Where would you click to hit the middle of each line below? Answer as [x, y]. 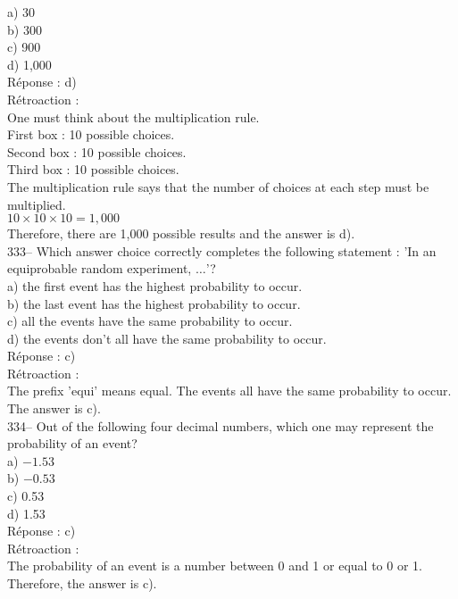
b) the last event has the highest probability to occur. [154, 303]
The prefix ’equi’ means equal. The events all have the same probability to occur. [229, 391]
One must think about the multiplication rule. [133, 116]
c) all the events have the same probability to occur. [150, 321]
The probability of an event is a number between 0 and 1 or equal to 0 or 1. [215, 566]
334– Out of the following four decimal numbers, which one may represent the [221, 425]
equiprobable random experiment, [100, 268]
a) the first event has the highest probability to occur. [155, 285]
